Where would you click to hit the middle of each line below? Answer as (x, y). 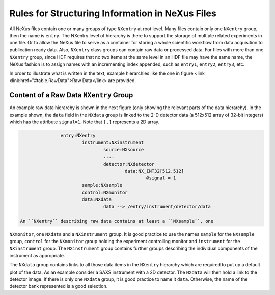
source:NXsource (123, 150)
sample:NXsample (102, 185)
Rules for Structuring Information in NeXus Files (113, 13)
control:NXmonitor (105, 193)
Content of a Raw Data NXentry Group (71, 95)
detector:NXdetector (129, 164)
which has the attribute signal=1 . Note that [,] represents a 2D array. (85, 122)
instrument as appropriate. (37, 255)
